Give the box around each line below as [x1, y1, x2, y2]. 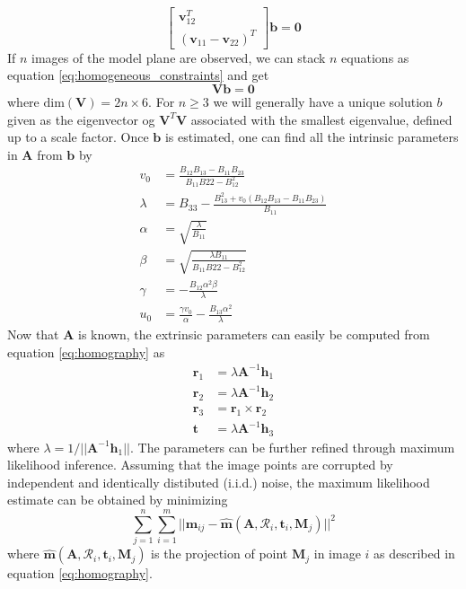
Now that [7, 325, 59, 344]
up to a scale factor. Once [7, 127, 149, 146]
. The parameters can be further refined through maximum [130, 437, 455, 456]
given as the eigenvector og [7, 110, 155, 128]
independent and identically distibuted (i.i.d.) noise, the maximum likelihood [7, 472, 430, 491]
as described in [374, 544, 455, 563]
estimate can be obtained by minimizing [7, 490, 228, 509]
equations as [341, 48, 409, 66]
